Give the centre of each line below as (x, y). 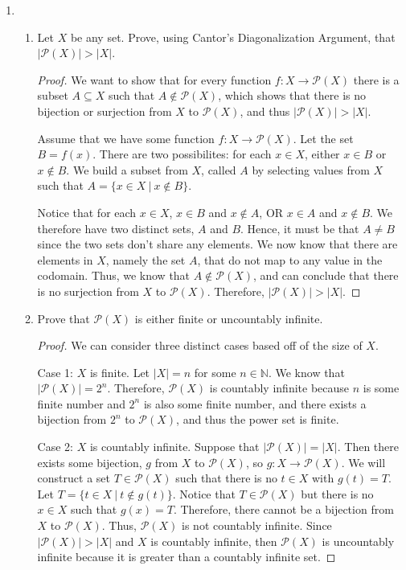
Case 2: (55, 447)
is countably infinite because (279, 388)
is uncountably (358, 541)
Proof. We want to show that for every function (154, 79)
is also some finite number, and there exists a (255, 403)
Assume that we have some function (126, 138)
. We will (363, 462)
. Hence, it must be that (300, 228)
